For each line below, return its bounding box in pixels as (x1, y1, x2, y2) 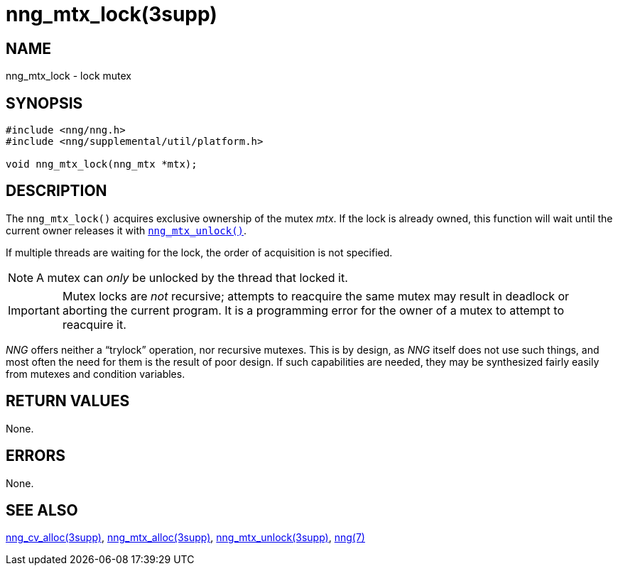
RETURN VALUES (6, 392, 130, 410)
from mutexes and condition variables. (6, 367, 185, 380)
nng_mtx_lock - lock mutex (6, 70, 131, 82)
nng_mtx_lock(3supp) (6, 2, 217, 26)
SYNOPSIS (6, 94, 83, 112)
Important (8, 303, 60, 317)
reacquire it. (62, 317, 126, 332)
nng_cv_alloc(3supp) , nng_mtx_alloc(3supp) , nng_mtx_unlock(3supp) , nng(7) (6, 531, 365, 544)
